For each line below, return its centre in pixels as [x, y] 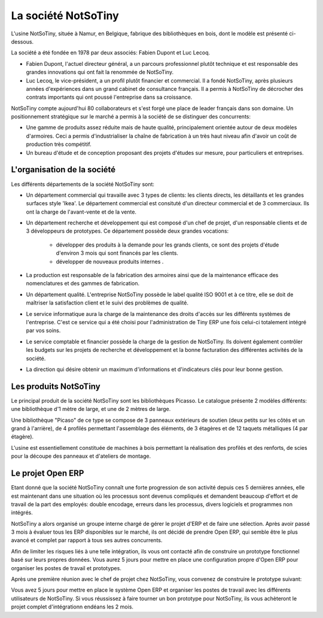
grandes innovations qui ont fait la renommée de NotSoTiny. [100, 72]
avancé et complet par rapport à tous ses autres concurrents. [87, 540]
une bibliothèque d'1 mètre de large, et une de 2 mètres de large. [91, 409]
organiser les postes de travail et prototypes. [66, 568]
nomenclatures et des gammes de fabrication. [83, 284]
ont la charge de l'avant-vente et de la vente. [81, 212]
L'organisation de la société [63, 170]
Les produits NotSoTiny [56, 386]
